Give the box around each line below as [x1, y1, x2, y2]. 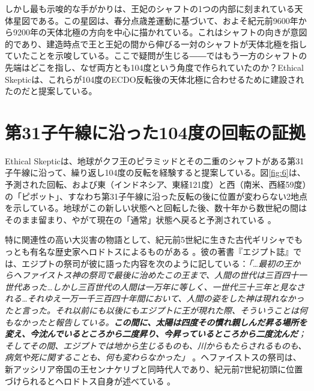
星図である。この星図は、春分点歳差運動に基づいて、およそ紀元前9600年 [13, 14, 298, 26]
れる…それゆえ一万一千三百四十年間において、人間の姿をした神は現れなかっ [5, 292, 304, 305]
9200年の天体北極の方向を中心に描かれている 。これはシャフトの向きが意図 [13, 26, 307, 38]
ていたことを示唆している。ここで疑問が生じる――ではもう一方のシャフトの [5, 49, 307, 62]
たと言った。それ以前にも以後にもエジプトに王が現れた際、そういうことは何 [5, 304, 307, 316]
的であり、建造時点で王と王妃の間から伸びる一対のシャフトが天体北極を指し [5, 37, 307, 50]
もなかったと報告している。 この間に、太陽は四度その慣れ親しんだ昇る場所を [5, 315, 307, 328]
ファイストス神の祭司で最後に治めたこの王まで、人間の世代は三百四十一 [21, 269, 307, 281]
